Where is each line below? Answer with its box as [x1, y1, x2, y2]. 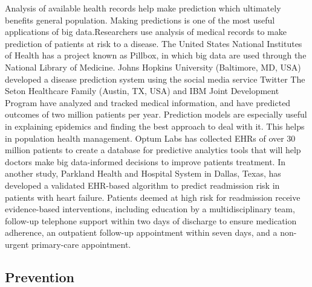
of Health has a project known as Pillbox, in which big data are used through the [5, 49, 307, 61]
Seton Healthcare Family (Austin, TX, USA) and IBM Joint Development [5, 84, 279, 97]
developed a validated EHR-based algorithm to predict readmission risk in [5, 178, 280, 191]
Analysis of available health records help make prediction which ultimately [5, 2, 281, 14]
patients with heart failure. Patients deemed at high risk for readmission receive [5, 191, 301, 203]
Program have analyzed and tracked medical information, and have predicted [5, 96, 291, 109]
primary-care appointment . [31, 238, 131, 250]
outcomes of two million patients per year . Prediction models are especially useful [5, 108, 307, 121]
